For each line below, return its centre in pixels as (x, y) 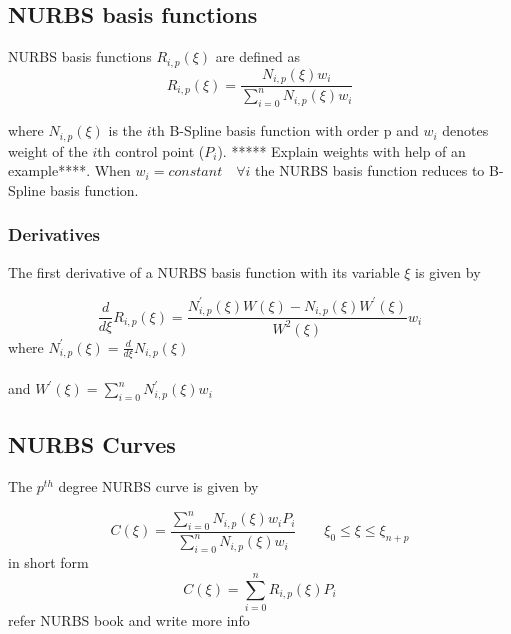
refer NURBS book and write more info (129, 619)
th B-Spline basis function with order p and (285, 130)
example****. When (69, 170)
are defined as (257, 56)
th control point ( (151, 150)
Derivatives (54, 234)
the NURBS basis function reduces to (370, 170)
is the (125, 130)
